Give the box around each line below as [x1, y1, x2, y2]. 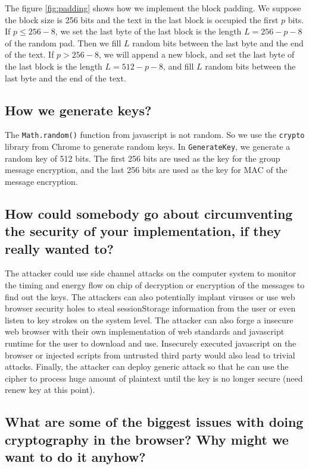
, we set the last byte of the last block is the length [55, 25, 242, 37]
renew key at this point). [5, 383, 95, 396]
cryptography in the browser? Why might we [5, 430, 289, 448]
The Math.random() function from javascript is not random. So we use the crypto [5, 128, 305, 141]
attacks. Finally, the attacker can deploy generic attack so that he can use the [5, 360, 289, 373]
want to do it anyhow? [5, 448, 146, 466]
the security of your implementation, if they [5, 222, 281, 240]
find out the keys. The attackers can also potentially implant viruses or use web [5, 290, 295, 303]
